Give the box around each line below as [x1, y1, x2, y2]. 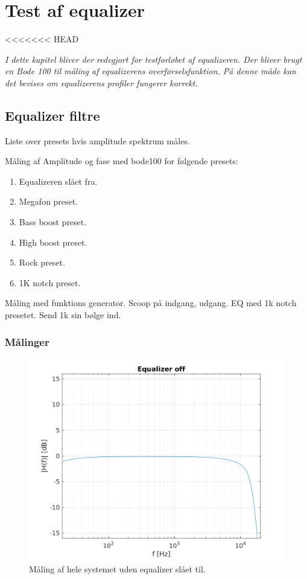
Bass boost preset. [19, 216, 87, 228]
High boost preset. [19, 235, 87, 248]
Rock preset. [19, 256, 65, 269]
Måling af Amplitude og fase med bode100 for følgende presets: [5, 155, 238, 167]
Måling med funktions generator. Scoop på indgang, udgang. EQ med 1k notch [5, 296, 297, 309]
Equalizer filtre [5, 106, 100, 124]
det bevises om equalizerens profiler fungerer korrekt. [5, 76, 198, 89]
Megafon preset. [19, 195, 78, 208]
